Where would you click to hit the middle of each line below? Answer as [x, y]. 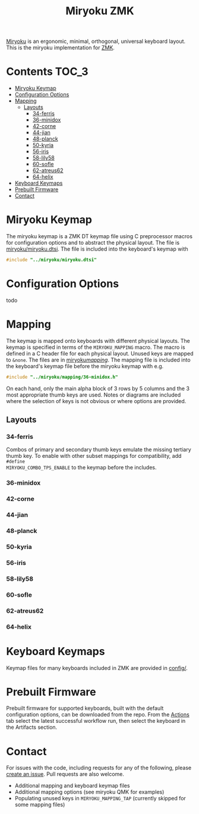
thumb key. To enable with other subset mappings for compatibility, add [94, 456]
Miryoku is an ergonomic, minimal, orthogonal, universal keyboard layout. [96, 41]
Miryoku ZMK [100, 11]
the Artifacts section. [32, 727]
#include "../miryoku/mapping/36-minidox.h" [62, 377]
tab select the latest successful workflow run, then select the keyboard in [96, 721]
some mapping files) [40, 804]
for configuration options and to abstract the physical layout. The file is [93, 243]
